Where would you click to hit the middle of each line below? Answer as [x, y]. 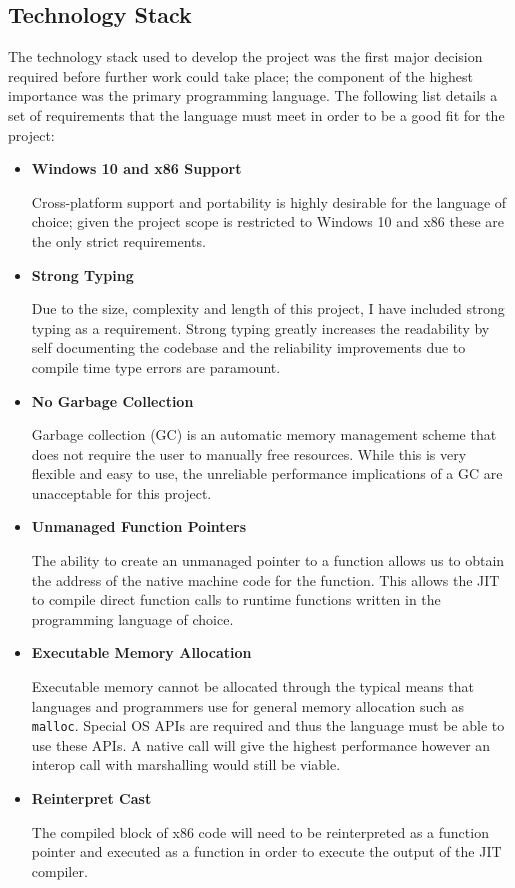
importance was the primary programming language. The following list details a [253, 95]
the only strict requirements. [118, 240]
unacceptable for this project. [121, 492]
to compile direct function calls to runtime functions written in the [236, 599]
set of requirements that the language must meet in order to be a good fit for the [256, 114]
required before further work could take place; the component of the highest [241, 75]
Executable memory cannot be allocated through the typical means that [252, 686]
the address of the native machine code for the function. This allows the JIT [265, 579]
